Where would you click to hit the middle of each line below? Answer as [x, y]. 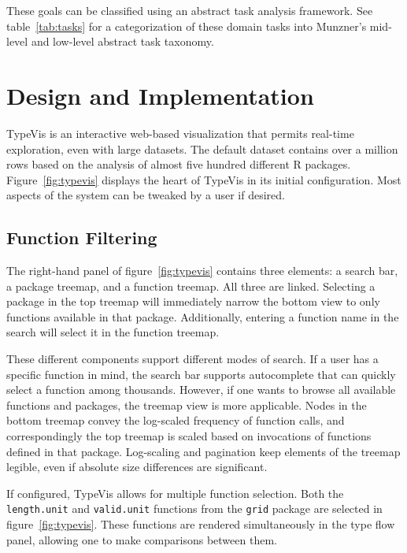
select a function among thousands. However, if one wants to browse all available [201, 390]
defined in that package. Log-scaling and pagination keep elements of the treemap [203, 451]
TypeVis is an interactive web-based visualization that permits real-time [180, 133]
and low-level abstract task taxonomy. [122, 41]
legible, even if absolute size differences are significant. [137, 467]
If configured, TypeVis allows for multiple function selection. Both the [175, 493]
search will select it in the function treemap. [113, 332]
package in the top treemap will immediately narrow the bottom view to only [193, 301]
